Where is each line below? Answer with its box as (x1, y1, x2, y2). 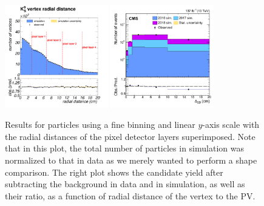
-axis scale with (202, 118, 260, 131)
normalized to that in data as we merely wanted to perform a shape (5, 153, 257, 166)
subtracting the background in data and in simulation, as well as (5, 178, 245, 190)
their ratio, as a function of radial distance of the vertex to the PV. (5, 189, 256, 202)
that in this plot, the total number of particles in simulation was (5, 142, 244, 154)
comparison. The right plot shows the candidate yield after (5, 165, 223, 178)
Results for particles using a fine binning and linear (5, 118, 195, 131)
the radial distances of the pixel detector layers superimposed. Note (5, 130, 256, 142)
